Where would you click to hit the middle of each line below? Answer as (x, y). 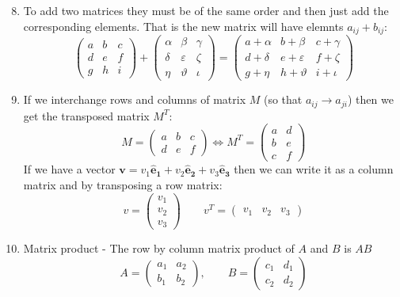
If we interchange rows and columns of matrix (135, 99)
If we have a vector (69, 169)
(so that (283, 99)
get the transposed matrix (86, 115)
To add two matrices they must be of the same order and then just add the (206, 10)
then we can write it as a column (314, 169)
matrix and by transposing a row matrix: (123, 185)
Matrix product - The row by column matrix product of (159, 248)
